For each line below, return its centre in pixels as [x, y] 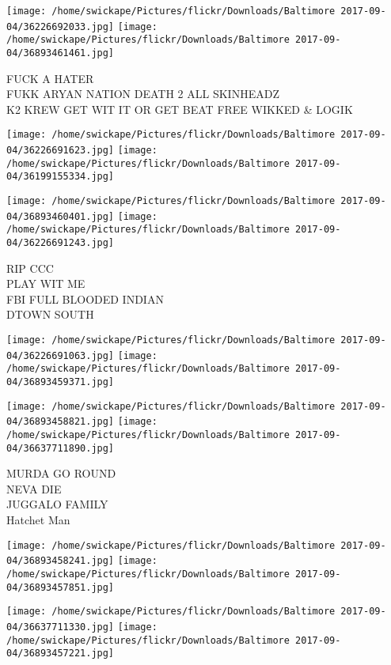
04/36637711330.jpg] [61, 627]
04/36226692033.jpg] [61, 26]
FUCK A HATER [50, 78]
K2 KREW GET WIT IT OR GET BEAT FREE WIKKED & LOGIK [180, 109]
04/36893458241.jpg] [61, 561]
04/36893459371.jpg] [61, 382]
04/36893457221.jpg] [61, 654]
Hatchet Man [38, 520]
